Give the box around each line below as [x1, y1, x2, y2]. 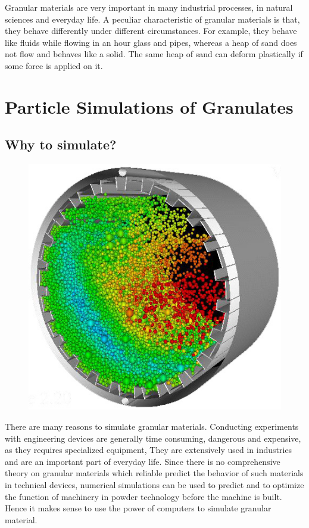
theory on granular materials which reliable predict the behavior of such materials [5, 467, 304, 479]
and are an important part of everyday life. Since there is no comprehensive [5, 455, 280, 467]
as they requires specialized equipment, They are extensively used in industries [5, 443, 292, 456]
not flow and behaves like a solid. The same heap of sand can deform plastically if [5, 48, 303, 60]
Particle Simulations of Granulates [5, 94, 294, 118]
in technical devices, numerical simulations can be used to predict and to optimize [5, 478, 304, 490]
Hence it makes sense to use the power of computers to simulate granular [5, 502, 271, 514]
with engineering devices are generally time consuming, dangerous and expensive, [5, 432, 301, 444]
